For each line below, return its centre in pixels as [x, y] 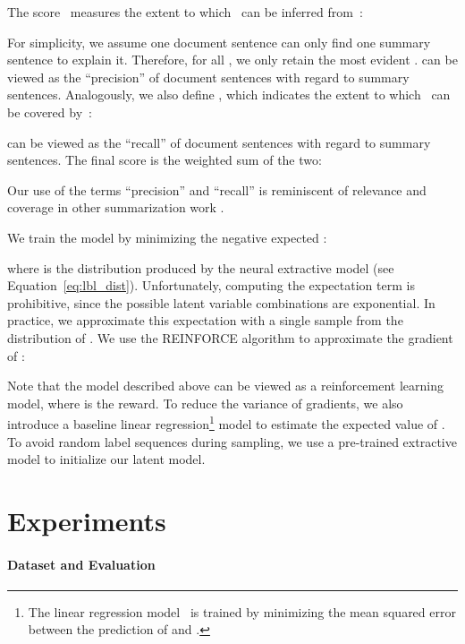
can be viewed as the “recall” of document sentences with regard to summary [219, 142]
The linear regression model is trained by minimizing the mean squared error [242, 611]
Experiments [87, 520]
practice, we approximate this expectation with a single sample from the [205, 320]
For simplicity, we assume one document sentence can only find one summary [219, 42]
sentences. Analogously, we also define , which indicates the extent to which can [229, 94]
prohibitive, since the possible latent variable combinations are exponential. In [221, 302]
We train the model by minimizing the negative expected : [167, 237]
